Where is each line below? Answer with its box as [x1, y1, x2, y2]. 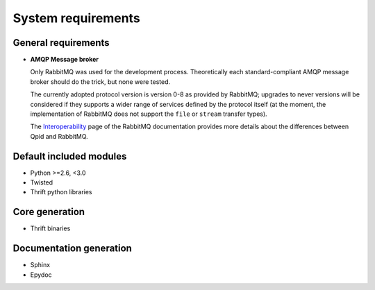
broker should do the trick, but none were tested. [30, 77, 170, 86]
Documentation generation [12, 243, 132, 255]
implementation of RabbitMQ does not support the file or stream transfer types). [30, 110, 267, 118]
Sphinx [30, 261, 51, 269]
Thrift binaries [30, 224, 71, 232]
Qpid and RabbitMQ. [30, 132, 88, 140]
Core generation [12, 206, 85, 218]
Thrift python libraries [30, 188, 93, 196]
